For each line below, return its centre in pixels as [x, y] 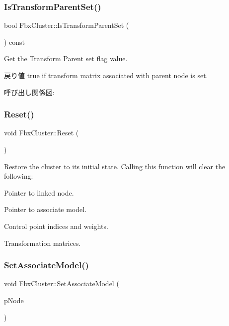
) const [15, 42]
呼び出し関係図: [29, 92]
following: [19, 176]
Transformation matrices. [42, 243]
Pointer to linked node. [39, 192]
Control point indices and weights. [56, 226]
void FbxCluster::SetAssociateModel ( [62, 283]
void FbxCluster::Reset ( [41, 133]
